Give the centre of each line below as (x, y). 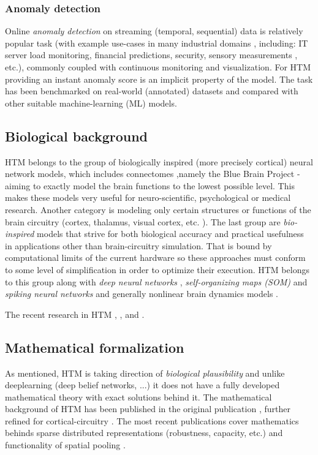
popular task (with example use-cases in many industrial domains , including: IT (157, 43)
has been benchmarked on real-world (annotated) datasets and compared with (152, 91)
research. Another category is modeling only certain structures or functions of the (158, 209)
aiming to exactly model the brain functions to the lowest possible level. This (150, 185)
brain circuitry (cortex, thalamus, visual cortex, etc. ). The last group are (143, 221)
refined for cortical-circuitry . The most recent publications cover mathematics (152, 420)
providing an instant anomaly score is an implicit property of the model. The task (159, 79)
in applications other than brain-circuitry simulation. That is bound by (138, 245)
